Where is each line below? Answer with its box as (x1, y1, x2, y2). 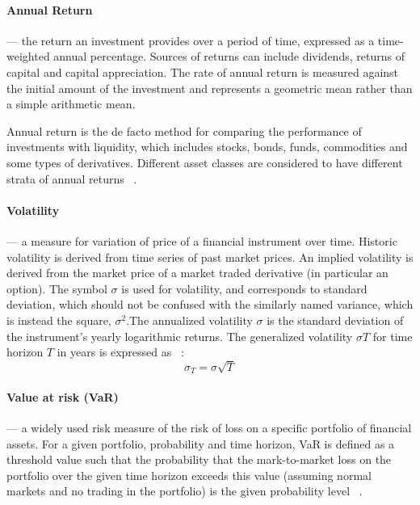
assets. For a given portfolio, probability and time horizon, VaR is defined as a (6, 435, 395, 452)
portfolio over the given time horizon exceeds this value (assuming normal (6, 466, 372, 483)
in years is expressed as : (57, 343, 184, 360)
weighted (6, 48, 50, 65)
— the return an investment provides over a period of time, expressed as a (6, 32, 375, 48)
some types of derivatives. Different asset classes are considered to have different (6, 154, 403, 170)
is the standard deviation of (267, 311, 404, 328)
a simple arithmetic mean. (6, 95, 136, 112)
